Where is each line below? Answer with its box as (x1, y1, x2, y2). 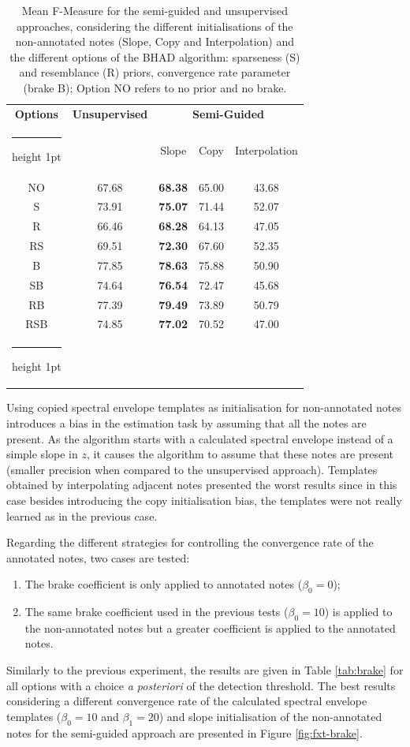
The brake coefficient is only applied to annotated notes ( (24, 576, 303, 592)
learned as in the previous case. (6, 507, 158, 524)
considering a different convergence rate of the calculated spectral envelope (6, 693, 367, 709)
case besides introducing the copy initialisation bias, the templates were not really (6, 491, 402, 508)
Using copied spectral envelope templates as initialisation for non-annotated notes (6, 399, 402, 416)
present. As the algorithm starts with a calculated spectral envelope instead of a (6, 430, 393, 446)
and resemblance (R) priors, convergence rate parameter (19, 64, 291, 80)
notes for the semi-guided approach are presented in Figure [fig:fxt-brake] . (6, 724, 363, 741)
